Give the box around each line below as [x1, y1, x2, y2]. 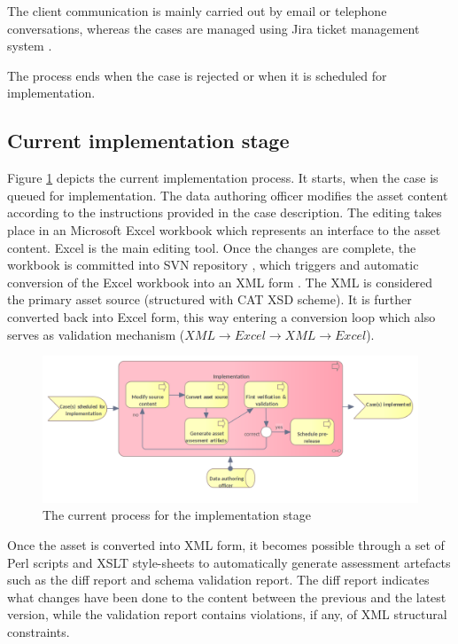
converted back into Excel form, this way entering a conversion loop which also [7, 307, 436, 326]
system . [7, 36, 52, 55]
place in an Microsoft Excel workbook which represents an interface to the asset [7, 220, 441, 239]
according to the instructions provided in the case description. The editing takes [7, 203, 442, 222]
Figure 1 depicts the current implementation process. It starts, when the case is [7, 169, 439, 187]
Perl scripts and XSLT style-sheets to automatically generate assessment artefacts [7, 553, 451, 571]
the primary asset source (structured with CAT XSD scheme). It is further [7, 290, 412, 309]
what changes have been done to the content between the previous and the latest [7, 587, 446, 606]
